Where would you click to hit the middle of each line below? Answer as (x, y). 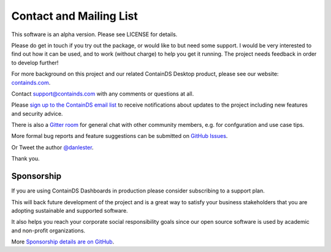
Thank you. (25, 159)
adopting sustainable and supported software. (70, 210)
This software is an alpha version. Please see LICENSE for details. (94, 34)
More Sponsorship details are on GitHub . (63, 242)
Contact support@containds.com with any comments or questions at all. (103, 94)
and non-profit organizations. (48, 231)
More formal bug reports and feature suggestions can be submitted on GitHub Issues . (120, 136)
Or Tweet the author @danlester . (52, 147)
